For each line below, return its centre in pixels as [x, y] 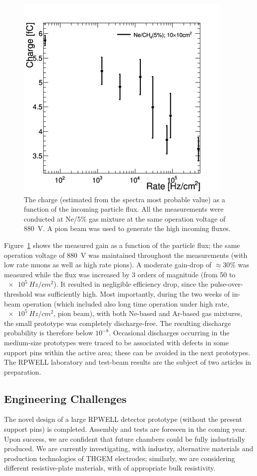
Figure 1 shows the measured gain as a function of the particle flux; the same [122, 245]
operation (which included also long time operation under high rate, [126, 303]
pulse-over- [226, 284]
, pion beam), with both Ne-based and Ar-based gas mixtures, [148, 313]
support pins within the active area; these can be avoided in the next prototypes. [127, 352]
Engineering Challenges [65, 398]
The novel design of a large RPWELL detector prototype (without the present [123, 419]
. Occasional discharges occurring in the [169, 333]
